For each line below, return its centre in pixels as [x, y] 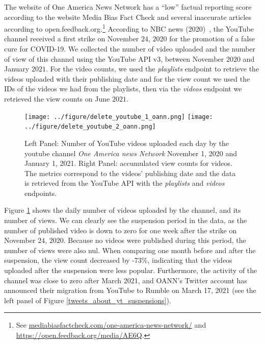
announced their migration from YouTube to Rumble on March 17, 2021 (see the [130, 290]
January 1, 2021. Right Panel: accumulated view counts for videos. [128, 163]
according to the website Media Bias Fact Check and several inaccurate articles [128, 17]
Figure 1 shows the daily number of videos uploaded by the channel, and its [123, 210]
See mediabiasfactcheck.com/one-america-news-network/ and [111, 325]
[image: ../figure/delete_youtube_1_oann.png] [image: [119, 117]
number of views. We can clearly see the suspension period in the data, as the [126, 220]
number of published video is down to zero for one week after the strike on [121, 230]
